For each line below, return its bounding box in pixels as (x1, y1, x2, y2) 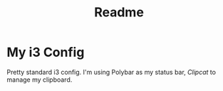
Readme (94, 4, 144, 21)
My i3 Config (6, 44, 85, 60)
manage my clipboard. (6, 75, 73, 84)
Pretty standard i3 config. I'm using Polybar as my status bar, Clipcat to (6, 68, 217, 76)
